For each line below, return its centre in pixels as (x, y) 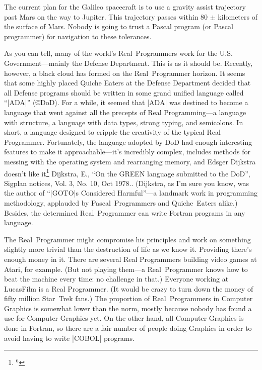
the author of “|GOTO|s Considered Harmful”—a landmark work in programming (131, 193)
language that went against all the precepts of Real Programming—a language (125, 112)
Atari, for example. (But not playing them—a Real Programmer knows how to (126, 269)
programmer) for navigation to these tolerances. (78, 36)
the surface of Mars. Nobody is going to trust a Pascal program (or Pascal (119, 26)
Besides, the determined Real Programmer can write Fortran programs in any (125, 212)
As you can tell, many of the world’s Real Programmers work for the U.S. (118, 53)
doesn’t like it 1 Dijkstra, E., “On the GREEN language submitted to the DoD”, (127, 172)
